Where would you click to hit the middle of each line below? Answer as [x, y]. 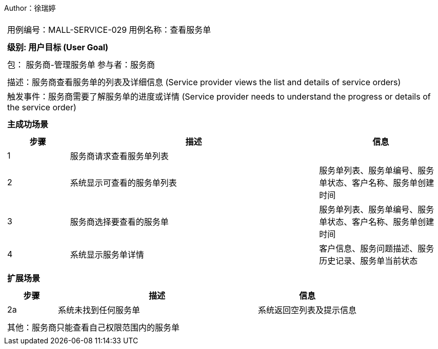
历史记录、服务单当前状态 [369, 261]
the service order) [42, 107]
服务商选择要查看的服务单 [119, 222]
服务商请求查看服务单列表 [119, 156]
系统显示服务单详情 [107, 255]
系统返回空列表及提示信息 [307, 310]
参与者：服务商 [126, 65]
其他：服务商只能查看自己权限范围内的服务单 [94, 327]
